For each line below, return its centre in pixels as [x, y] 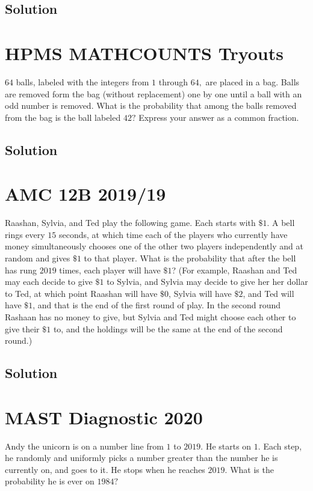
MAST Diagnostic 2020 [104, 417]
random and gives [38, 258]
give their [22, 328]
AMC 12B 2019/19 [85, 194]
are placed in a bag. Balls [253, 81]
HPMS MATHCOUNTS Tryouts [144, 53]
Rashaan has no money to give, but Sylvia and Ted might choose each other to [150, 316]
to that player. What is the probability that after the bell [190, 258]
